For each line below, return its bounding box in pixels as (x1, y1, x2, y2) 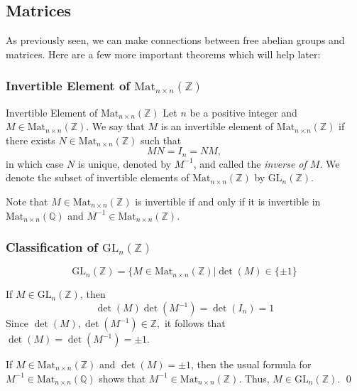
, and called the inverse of (193, 156, 307, 171)
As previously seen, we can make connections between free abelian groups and (6, 33, 345, 48)
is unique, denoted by (77, 156, 172, 171)
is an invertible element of (160, 119, 274, 134)
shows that (99, 370, 146, 385)
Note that (6, 194, 48, 209)
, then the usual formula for (191, 357, 312, 372)
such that (141, 132, 182, 147)
